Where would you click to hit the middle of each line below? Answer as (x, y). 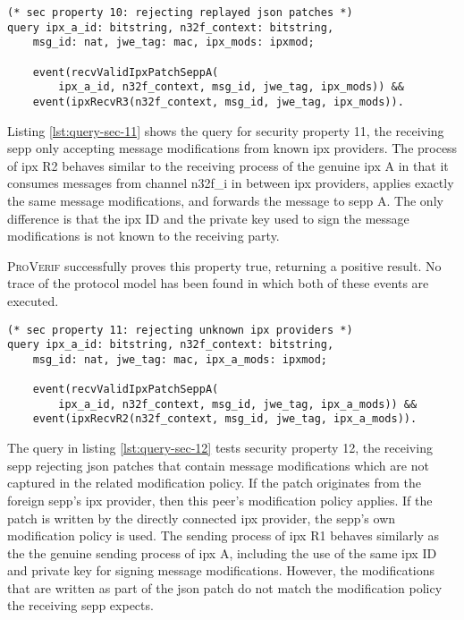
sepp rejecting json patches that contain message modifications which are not (218, 465)
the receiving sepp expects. (80, 605)
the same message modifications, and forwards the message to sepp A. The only (225, 200)
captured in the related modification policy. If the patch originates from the (215, 483)
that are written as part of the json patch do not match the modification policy (225, 587)
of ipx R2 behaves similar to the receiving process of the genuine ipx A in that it (228, 165)
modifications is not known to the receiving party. (143, 236)
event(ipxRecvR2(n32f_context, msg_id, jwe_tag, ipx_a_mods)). (225, 419)
